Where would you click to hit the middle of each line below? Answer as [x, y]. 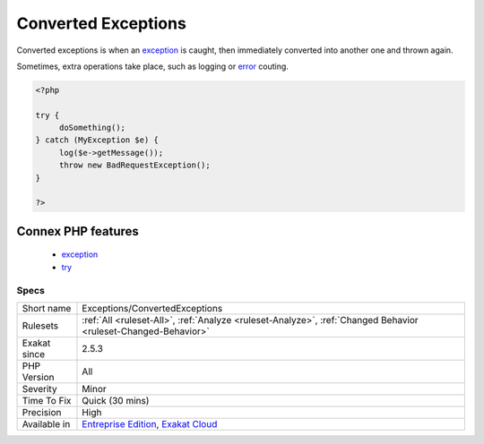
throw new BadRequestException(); [134, 165]
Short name [47, 308]
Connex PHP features [78, 231]
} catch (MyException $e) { [97, 140]
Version [38, 377]
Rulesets [40, 325]
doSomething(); [92, 128]
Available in [46, 423]
